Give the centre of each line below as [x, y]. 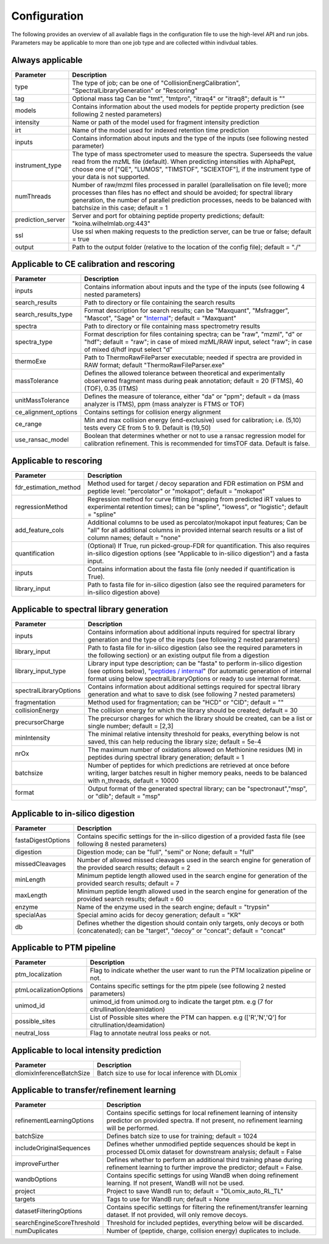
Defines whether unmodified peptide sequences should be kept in [201, 1144]
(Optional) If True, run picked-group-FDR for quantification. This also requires [199, 546]
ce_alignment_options [46, 412]
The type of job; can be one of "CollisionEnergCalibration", [156, 82]
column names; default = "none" [134, 538]
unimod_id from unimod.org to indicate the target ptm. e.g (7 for [182, 1002]
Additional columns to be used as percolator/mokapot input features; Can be [197, 522]
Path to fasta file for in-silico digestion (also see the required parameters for [196, 585]
